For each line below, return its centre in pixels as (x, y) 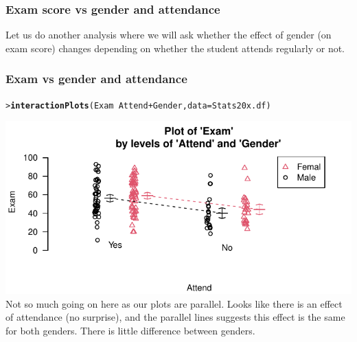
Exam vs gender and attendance (96, 79)
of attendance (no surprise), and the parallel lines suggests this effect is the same (175, 317)
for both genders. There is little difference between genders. (130, 331)
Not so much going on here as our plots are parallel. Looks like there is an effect (174, 303)
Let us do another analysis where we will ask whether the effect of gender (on (169, 35)
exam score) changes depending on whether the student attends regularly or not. (175, 48)
